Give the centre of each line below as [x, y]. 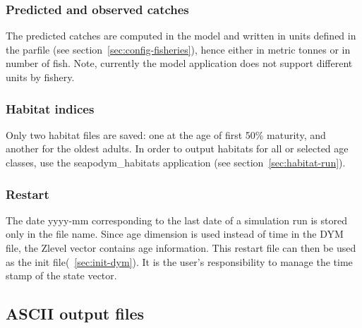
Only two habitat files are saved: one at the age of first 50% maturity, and [166, 134]
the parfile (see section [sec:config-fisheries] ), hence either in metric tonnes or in [178, 49]
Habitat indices [50, 108]
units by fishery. [40, 77]
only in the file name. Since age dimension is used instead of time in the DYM [175, 234]
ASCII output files [75, 314]
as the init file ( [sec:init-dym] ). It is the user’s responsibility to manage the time [179, 261]
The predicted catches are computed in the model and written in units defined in [181, 36]
